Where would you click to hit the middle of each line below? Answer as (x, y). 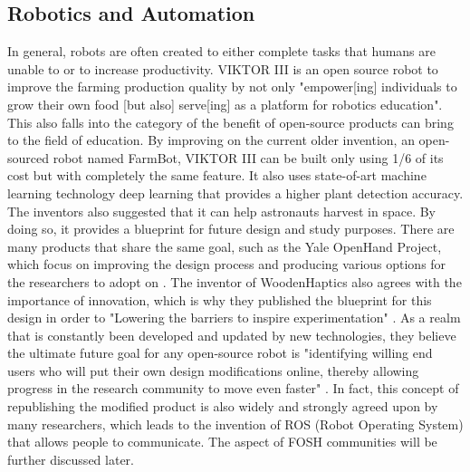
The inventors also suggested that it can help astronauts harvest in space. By (222, 211)
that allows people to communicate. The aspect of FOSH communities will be (222, 442)
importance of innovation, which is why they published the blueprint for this (220, 299)
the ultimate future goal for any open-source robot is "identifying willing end (220, 353)
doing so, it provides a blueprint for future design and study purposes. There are (231, 229)
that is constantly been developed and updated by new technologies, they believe (232, 335)
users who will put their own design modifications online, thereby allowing (213, 370)
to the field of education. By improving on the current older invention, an (211, 140)
